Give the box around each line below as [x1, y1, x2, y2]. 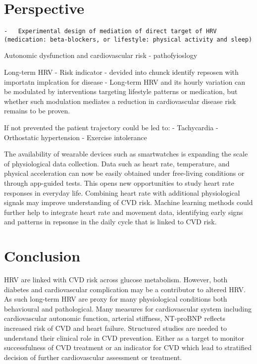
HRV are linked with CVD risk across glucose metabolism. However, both [4, 274, 228, 285]
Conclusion [4, 246, 81, 266]
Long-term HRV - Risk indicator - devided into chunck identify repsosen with [4, 67, 239, 77]
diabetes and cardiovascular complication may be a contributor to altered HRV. [4, 284, 246, 294]
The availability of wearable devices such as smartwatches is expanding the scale [4, 149, 248, 159]
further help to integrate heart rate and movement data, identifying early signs [4, 207, 243, 217]
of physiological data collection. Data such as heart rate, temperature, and [4, 158, 230, 168]
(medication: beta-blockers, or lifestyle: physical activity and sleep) [4, 36, 253, 43]
